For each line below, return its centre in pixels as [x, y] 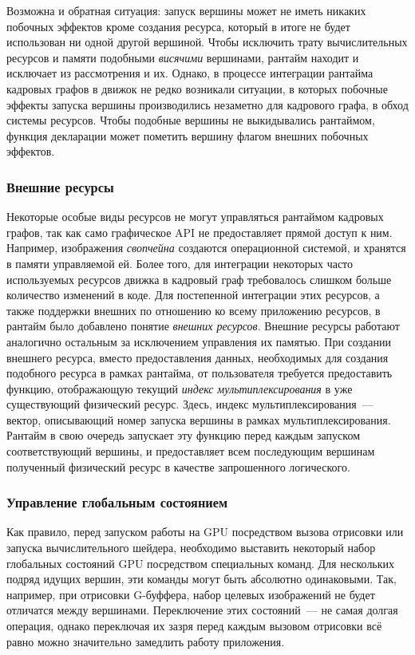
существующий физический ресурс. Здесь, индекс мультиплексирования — [190, 404]
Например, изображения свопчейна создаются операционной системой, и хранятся [206, 248]
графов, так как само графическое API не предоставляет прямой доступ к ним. [200, 232]
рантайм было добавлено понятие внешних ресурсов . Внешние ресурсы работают [203, 326]
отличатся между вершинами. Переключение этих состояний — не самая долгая [202, 610]
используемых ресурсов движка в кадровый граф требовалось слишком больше [199, 279]
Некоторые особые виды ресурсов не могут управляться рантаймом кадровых [195, 217]
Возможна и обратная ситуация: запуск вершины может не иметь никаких [186, 10]
